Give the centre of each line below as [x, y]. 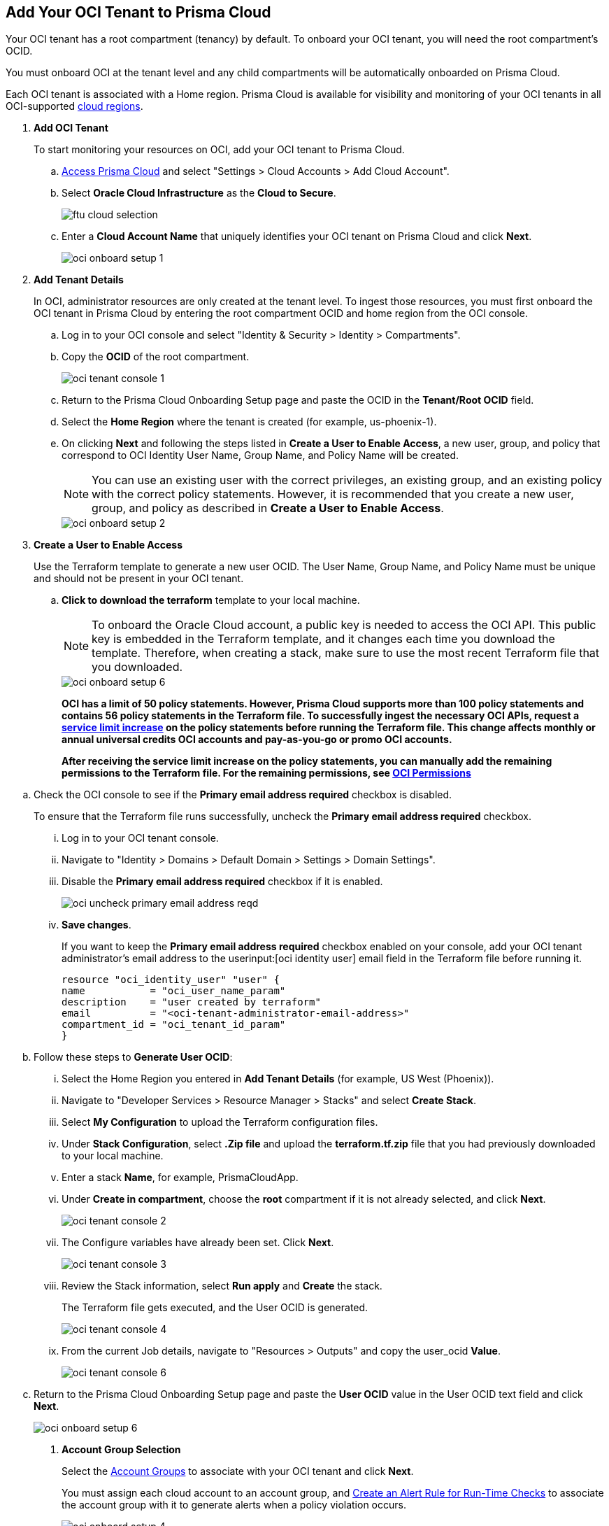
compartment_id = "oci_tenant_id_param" [174, 1025]
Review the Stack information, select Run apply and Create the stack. [222, 1286]
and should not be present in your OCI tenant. [139, 579]
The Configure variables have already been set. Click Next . [198, 1243]
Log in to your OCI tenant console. [140, 838]
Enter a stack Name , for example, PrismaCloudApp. [180, 1178]
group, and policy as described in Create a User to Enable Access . [268, 508]
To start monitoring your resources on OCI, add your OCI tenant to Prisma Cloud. [219, 150]
